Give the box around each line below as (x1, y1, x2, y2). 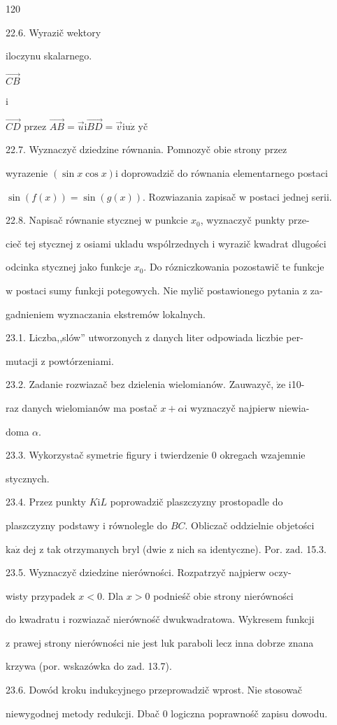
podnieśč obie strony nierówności (153, 588, 294, 603)
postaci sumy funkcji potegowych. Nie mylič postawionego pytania (15, 282, 300, 297)
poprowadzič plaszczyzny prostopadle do (110, 494, 283, 509)
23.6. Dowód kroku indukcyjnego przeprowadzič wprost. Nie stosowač (6, 682, 303, 697)
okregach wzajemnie (220, 447, 306, 462)
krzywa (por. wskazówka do (6, 659, 124, 673)
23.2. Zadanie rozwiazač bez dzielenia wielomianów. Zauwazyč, (6, 377, 274, 392)
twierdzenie (160, 447, 209, 462)
